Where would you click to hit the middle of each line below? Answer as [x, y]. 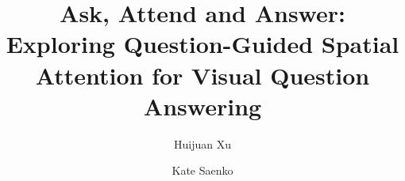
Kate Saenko [202, 170]
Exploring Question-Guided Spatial [202, 44]
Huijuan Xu [202, 143]
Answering [202, 106]
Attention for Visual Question [202, 75]
